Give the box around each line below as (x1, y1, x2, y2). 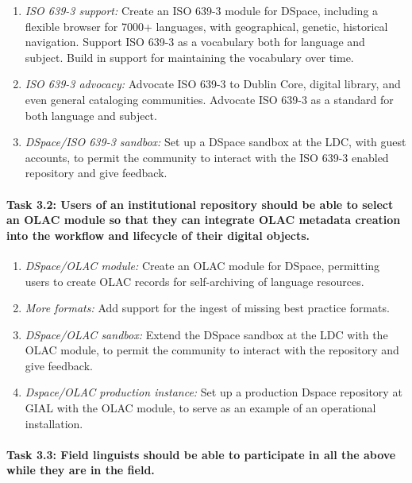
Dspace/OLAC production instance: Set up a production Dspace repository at (25, 384, 402, 400)
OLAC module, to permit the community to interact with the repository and (25, 342, 399, 358)
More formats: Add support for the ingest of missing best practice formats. (25, 299, 390, 316)
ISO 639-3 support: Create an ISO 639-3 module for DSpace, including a (25, 2, 379, 18)
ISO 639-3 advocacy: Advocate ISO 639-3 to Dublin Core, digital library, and (25, 75, 401, 92)
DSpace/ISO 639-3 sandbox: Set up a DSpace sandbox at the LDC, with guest (25, 133, 406, 150)
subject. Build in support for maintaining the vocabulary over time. (25, 48, 354, 65)
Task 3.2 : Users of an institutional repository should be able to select (6, 195, 394, 212)
